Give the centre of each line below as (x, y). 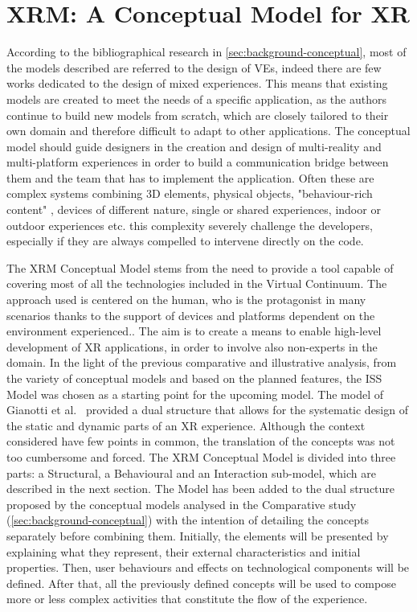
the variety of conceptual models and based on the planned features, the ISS (194, 378)
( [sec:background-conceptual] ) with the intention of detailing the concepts (188, 520)
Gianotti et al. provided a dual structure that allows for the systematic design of (207, 410)
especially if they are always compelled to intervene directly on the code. (185, 241)
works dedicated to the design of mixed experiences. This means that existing (197, 83)
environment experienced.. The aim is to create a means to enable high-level (194, 331)
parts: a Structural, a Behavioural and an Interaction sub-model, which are (191, 472)
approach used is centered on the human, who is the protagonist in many (186, 300)
